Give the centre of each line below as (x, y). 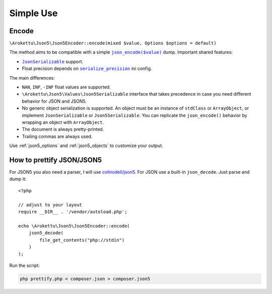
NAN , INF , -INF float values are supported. (66, 87)
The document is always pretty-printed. (63, 129)
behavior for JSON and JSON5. (54, 101)
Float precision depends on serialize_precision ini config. (87, 68)
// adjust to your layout (50, 205)
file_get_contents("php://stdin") (82, 240)
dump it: (18, 179)
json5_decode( (46, 233)
